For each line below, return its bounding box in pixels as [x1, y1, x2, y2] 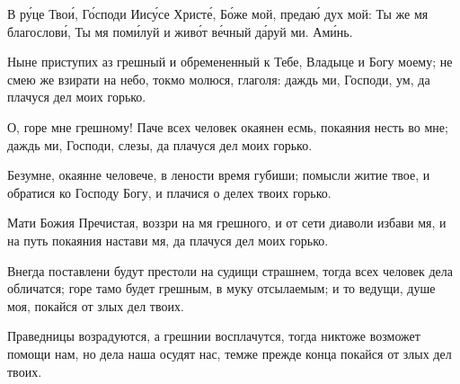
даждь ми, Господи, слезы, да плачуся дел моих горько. [7, 135, 313, 154]
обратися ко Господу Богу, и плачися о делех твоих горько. [7, 183, 332, 201]
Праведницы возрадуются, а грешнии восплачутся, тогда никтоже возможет [7, 326, 420, 345]
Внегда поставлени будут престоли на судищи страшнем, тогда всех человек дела [7, 261, 453, 280]
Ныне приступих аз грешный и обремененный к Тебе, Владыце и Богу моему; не [7, 52, 453, 71]
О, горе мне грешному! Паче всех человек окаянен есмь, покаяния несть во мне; [7, 117, 448, 136]
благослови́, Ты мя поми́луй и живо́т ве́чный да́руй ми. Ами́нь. [7, 22, 353, 40]
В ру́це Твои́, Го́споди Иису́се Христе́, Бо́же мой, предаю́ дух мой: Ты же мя [7, 4, 429, 22]
